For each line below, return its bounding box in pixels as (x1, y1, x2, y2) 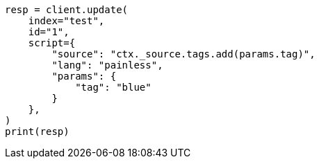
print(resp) (5, 126, 69, 137)
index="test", (28, 15, 105, 26)
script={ (28, 37, 76, 48)
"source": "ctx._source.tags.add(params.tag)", (51, 48, 316, 60)
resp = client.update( (5, 4, 129, 15)
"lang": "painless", (51, 60, 163, 71)
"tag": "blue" (75, 82, 152, 93)
